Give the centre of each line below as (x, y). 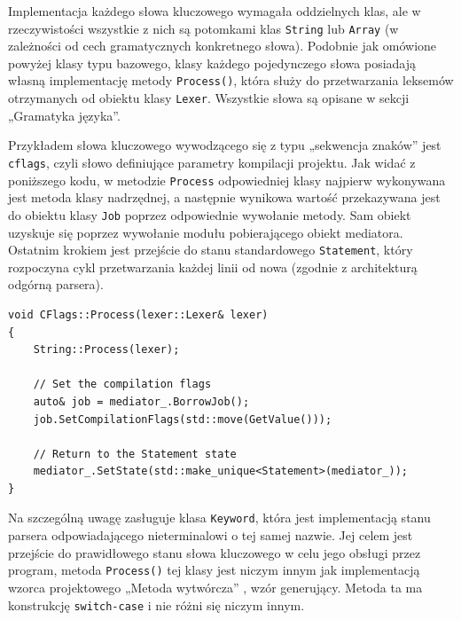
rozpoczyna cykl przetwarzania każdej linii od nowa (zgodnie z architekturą (213, 267)
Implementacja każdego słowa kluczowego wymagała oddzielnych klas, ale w (215, 11)
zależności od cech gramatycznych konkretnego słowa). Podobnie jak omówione (223, 46)
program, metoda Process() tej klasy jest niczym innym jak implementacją (214, 570)
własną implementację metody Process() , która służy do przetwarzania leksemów (231, 80)
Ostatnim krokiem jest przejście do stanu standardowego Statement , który (211, 250)
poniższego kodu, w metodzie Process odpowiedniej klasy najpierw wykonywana (227, 180)
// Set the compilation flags (122, 385)
